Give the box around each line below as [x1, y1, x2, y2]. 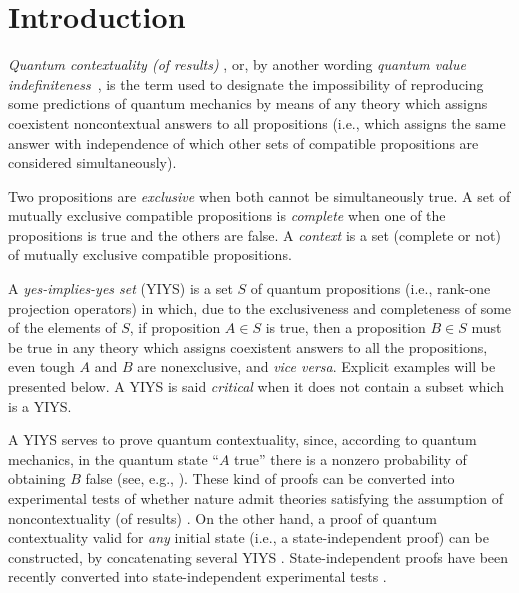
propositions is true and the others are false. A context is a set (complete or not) [8, 224, 501, 245]
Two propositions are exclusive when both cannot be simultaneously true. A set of [8, 185, 511, 206]
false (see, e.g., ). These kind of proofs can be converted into [85, 468, 455, 489]
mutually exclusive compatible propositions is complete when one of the [8, 205, 446, 226]
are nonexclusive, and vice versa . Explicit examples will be [137, 356, 496, 377]
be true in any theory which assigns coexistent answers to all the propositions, [8, 336, 488, 357]
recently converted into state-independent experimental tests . [8, 566, 387, 587]
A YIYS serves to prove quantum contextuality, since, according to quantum [8, 429, 477, 450]
